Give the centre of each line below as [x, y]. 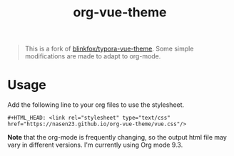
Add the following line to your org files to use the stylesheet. [96, 105]
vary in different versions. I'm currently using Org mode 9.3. [95, 145]
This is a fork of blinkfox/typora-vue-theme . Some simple [109, 49]
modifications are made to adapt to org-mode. [93, 56]
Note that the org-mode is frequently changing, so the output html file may [117, 137]
